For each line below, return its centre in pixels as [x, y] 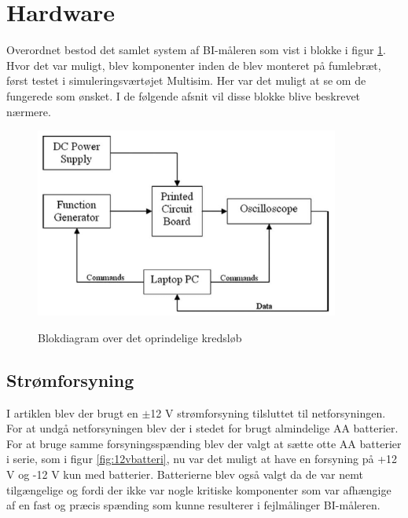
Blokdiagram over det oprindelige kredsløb [140, 337]
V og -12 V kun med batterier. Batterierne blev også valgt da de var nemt [185, 474]
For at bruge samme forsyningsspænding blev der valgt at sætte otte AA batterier [204, 443]
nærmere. [29, 111]
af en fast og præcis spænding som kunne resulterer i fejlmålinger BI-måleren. [193, 505]
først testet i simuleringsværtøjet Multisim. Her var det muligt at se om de [186, 80]
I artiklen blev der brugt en [72, 412]
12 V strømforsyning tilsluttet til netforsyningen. [268, 412]
